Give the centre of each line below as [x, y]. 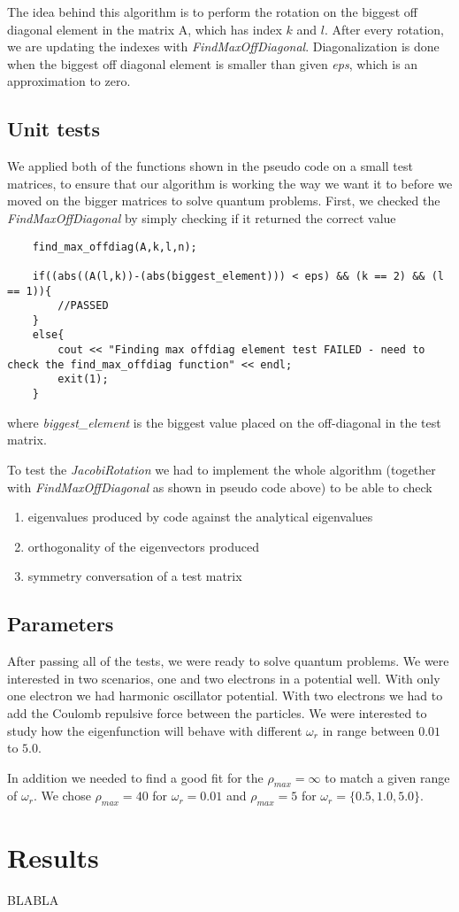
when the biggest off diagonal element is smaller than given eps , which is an [213, 63]
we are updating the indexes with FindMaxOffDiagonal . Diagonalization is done [223, 46]
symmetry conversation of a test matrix [135, 576]
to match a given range [387, 777]
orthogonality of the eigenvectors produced [143, 546]
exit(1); [83, 379]
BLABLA [33, 900]
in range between [368, 730]
